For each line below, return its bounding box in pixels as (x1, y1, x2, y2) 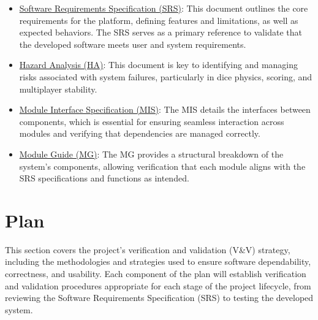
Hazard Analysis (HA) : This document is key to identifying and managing (19, 58, 298, 71)
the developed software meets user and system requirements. (19, 37, 246, 50)
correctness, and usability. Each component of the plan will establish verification (5, 267, 306, 280)
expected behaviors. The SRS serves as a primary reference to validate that (19, 26, 302, 39)
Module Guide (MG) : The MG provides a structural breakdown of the (19, 147, 284, 160)
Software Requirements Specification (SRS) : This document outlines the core (19, 2, 308, 14)
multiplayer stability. (19, 82, 97, 95)
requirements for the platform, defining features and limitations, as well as (19, 13, 298, 26)
